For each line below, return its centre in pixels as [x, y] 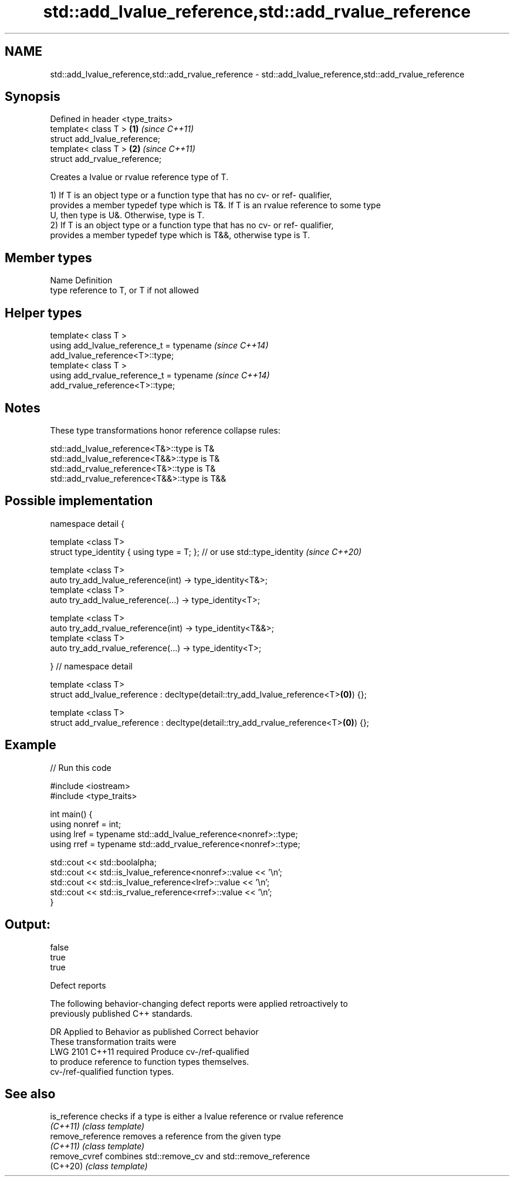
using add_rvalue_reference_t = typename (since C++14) [160, 375]
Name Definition [81, 280]
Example [31, 745]
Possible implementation [79, 501]
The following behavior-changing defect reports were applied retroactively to [199, 1003]
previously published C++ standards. [121, 1013]
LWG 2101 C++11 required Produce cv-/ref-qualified [150, 1051]
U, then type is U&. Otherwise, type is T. [127, 215]
